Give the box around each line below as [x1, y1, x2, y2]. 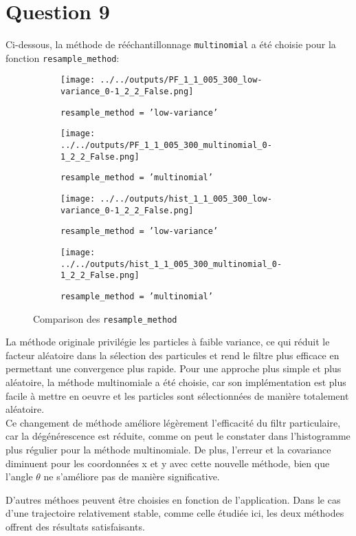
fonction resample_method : [5, 50, 120, 65]
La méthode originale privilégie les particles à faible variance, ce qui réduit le [5, 334, 330, 349]
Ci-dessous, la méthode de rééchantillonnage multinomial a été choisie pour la [5, 37, 336, 52]
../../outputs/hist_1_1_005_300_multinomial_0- [60, 259, 282, 269]
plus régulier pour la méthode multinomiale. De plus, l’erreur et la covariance [5, 442, 331, 457]
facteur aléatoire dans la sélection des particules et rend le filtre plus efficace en [5, 347, 340, 362]
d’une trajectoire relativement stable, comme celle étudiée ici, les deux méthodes [5, 506, 344, 520]
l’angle [5, 469, 33, 484]
